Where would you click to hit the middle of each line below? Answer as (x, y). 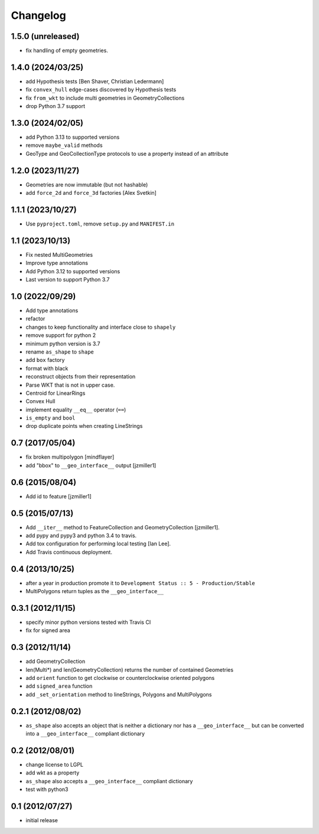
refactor (35, 319)
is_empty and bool (51, 418)
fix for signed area (48, 630)
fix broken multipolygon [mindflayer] (70, 457)
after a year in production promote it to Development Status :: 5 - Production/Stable (140, 583)
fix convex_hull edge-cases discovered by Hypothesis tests (101, 90)
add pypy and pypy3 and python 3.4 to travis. (81, 535)
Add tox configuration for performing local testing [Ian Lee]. (98, 544)
